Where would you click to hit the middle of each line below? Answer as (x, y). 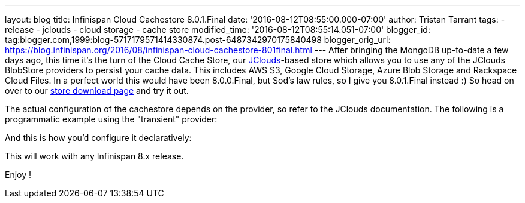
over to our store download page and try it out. (97, 90)
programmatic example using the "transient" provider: (111, 119)
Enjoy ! (18, 175)
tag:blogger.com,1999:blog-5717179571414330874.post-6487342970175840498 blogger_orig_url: (198, 40)
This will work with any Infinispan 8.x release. (94, 156)
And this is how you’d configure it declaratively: (98, 138)
